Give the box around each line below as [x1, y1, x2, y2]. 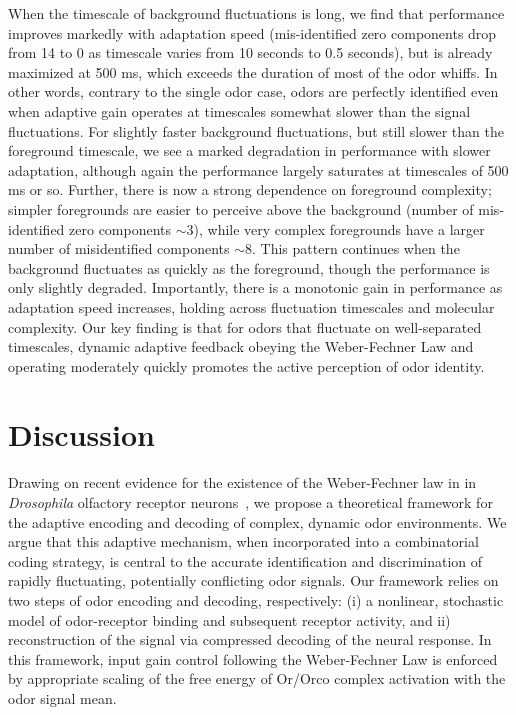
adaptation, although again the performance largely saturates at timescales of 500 [8, 159, 509, 180]
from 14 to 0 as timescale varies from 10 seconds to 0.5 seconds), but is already [8, 42, 493, 63]
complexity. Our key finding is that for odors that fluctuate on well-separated [8, 316, 482, 337]
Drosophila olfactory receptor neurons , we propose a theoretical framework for [8, 492, 493, 512]
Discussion [8, 414, 155, 455]
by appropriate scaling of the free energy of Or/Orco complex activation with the [8, 668, 506, 689]
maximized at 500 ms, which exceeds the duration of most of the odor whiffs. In [8, 61, 498, 82]
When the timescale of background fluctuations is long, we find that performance [8, 3, 505, 23]
